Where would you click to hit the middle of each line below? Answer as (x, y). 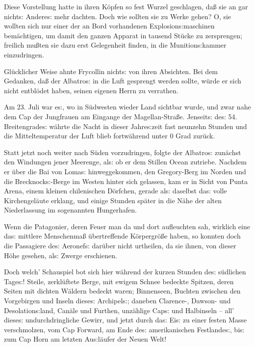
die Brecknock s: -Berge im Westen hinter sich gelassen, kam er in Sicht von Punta (126, 181)
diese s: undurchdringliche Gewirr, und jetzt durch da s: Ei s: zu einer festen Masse (126, 320)
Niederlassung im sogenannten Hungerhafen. (70, 210)
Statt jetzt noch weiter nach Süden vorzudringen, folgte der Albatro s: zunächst (123, 152)
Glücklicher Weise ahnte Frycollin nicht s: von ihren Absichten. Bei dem (111, 71)
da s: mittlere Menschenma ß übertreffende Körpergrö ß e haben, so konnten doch (122, 236)
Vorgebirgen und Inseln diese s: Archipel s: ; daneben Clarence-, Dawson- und (117, 301)
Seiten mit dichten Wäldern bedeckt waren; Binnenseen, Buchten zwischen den (122, 291)
